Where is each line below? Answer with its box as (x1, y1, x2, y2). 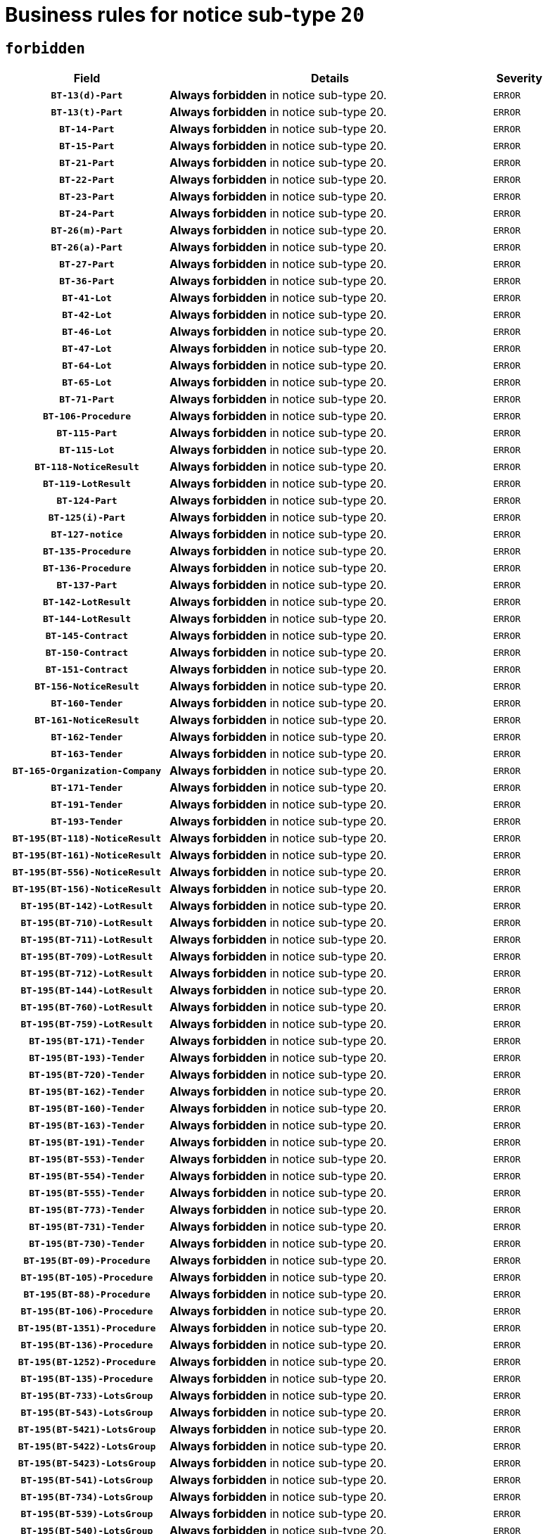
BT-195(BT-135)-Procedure (20, 1373, 153, 1384)
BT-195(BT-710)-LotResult (20, 917, 153, 928)
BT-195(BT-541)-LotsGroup (20, 1474, 153, 1485)
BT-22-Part (59, 174, 115, 185)
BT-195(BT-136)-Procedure (20, 1339, 153, 1350)
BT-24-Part (59, 208, 115, 219)
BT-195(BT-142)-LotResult (20, 900, 153, 911)
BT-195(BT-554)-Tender (29, 1170, 145, 1181)
